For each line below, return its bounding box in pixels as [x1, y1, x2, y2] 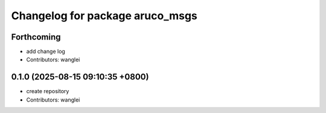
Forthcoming [11, 32, 61, 42]
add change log [26, 48, 66, 55]
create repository [26, 88, 69, 95]
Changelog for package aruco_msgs [11, 9, 197, 22]
